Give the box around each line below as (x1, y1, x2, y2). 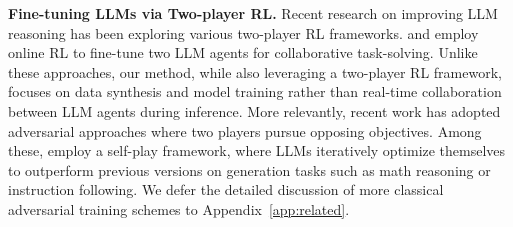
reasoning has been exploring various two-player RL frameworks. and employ (8, 22, 479, 43)
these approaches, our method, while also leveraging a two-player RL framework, (8, 61, 502, 82)
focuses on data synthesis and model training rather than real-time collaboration (8, 81, 502, 102)
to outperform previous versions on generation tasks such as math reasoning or (8, 159, 491, 180)
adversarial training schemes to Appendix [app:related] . (8, 198, 350, 219)
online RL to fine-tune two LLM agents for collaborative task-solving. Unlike (8, 42, 478, 63)
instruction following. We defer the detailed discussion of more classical (8, 179, 444, 200)
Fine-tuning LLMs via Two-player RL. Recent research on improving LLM (8, 3, 498, 23)
